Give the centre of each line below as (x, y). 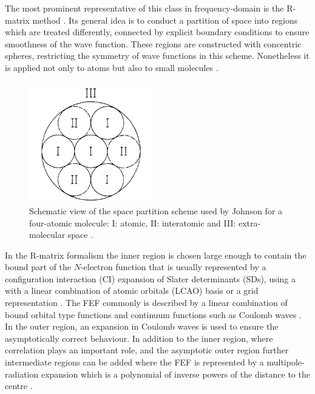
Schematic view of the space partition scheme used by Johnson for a (156, 210)
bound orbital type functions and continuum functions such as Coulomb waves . (153, 314)
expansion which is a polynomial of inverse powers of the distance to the (175, 374)
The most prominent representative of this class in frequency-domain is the (144, 8)
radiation (22, 374)
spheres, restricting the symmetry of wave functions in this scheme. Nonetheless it (157, 56)
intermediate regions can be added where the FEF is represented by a (134, 362)
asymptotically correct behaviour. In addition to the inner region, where (139, 338)
